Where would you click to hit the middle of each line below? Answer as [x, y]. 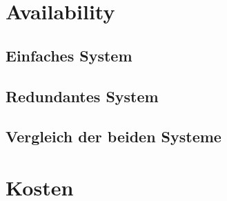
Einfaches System [69, 55]
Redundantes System [82, 96]
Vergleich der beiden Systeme [113, 136]
